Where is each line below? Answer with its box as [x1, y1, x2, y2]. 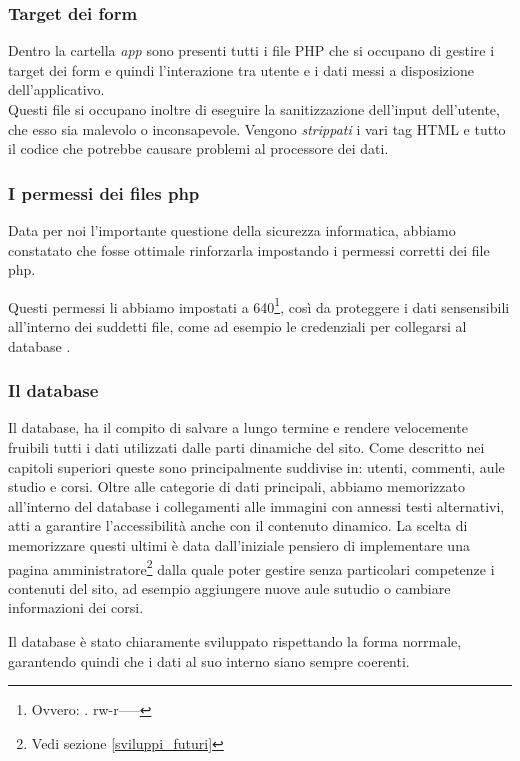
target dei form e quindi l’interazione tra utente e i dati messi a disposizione [8, 59, 474, 80]
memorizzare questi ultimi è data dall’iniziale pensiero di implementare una [8, 535, 470, 555]
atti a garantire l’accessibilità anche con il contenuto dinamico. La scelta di [8, 515, 468, 536]
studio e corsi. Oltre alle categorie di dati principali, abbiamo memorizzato [8, 476, 465, 497]
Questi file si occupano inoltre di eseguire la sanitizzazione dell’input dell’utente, [8, 99, 500, 119]
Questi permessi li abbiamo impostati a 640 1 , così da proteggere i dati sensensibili [8, 293, 510, 317]
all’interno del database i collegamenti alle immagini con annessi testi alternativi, [8, 495, 505, 516]
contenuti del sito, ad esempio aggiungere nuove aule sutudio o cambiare [8, 577, 451, 598]
